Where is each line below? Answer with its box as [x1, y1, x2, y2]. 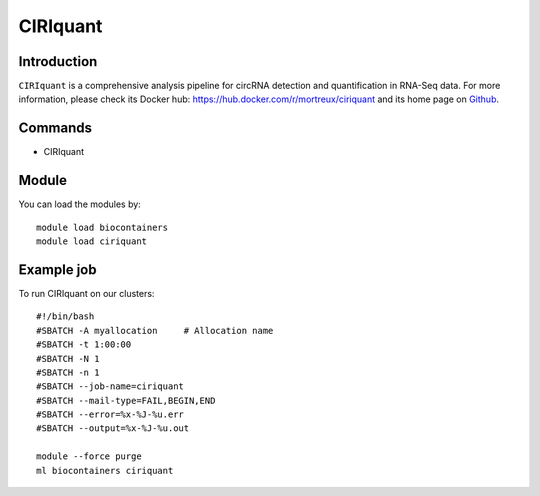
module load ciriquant [36, 236, 148, 247]
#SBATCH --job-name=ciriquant [36, 381, 185, 392]
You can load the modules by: [18, 198, 142, 210]
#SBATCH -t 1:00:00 [36, 339, 132, 350]
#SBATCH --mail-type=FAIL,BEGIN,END [36, 395, 216, 406]
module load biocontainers [36, 221, 169, 233]
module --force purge [36, 451, 142, 462]
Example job [18, 261, 97, 278]
